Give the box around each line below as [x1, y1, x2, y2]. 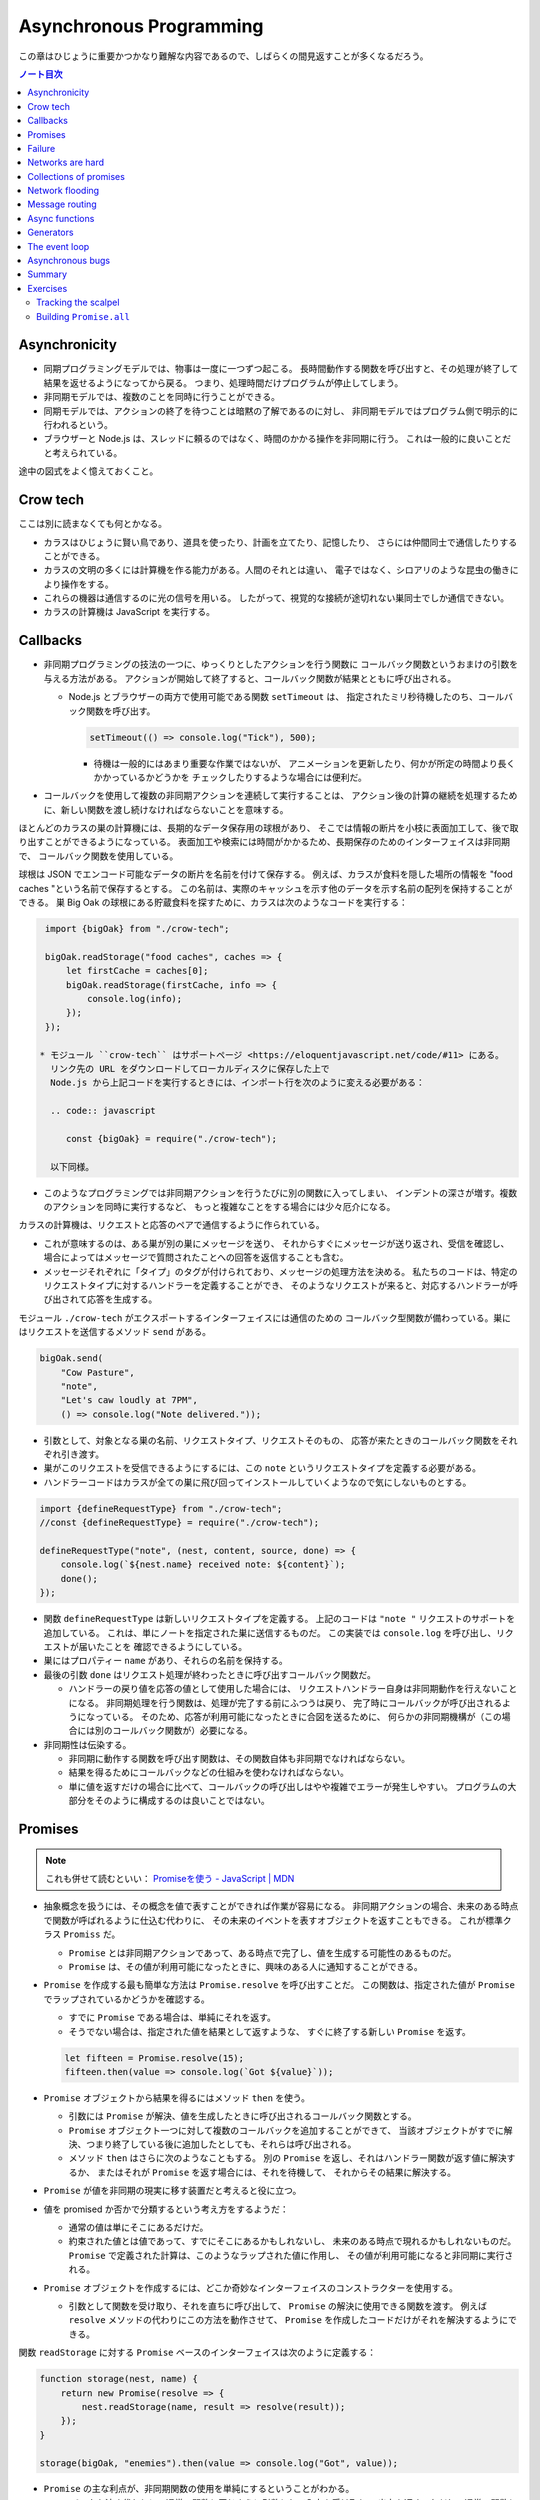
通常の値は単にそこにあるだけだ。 [68, 2221, 209, 2234]
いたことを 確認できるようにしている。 [86, 1640, 248, 1652]
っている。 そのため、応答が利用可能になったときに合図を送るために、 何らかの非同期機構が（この [94, 1710, 502, 1722]
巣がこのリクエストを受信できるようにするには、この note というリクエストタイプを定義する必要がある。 [43, 1462, 482, 1474]
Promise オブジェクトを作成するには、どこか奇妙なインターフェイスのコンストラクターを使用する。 [43, 2281, 459, 2294]
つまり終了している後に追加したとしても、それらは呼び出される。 [85, 2138, 357, 2150]
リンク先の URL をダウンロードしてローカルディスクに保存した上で [50, 1063, 330, 1074]
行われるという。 [43, 419, 114, 431]
